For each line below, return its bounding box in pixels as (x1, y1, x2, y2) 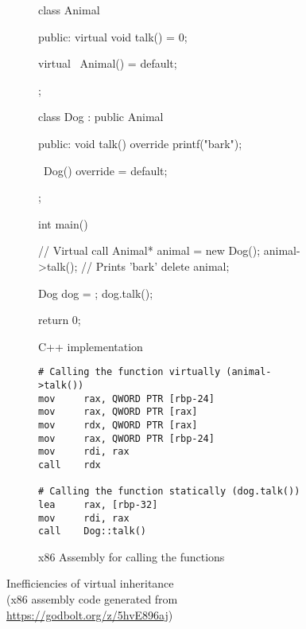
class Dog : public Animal (38, 108, 164, 125)
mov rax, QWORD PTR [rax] (38, 406, 198, 418)
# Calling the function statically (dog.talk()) (38, 486, 300, 498)
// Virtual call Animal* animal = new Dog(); (38, 242, 261, 259)
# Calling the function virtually (38, 366, 221, 378)
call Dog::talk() (38, 525, 147, 537)
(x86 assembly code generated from (6, 591, 178, 608)
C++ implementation (38, 338, 143, 354)
